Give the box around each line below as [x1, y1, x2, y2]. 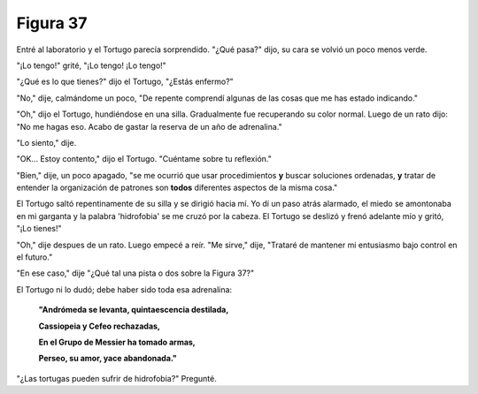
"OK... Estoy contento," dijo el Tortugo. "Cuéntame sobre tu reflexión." [16, 154, 272, 164]
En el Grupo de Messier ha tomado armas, [38, 337, 197, 347]
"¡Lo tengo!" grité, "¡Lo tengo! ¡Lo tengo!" [16, 60, 167, 71]
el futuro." [16, 252, 53, 262]
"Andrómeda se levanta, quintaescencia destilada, [38, 305, 229, 315]
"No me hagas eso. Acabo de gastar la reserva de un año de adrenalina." [16, 121, 282, 132]
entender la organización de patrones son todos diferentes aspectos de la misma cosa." [16, 182, 338, 193]
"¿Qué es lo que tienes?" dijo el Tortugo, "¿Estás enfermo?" [16, 76, 234, 87]
